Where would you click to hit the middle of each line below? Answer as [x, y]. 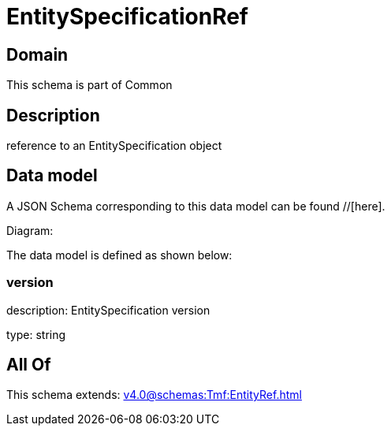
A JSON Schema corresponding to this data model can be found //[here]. [196, 206]
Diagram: [30, 230]
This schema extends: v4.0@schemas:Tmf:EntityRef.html [154, 395]
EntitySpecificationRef [128, 17]
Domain [37, 54]
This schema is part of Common [89, 85]
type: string [36, 334]
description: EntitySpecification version [108, 310]
